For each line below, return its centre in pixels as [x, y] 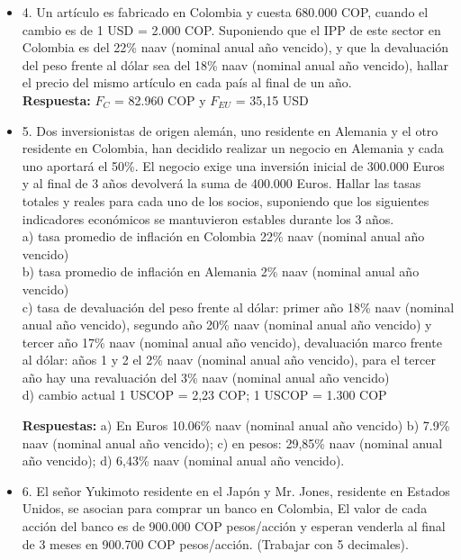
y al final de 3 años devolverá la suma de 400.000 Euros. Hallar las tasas [221, 183]
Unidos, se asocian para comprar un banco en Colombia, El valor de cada [225, 508]
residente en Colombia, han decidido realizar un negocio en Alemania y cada [233, 148]
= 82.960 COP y [160, 99]
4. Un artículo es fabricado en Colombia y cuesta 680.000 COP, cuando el [225, 12]
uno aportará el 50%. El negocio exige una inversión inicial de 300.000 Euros [233, 165]
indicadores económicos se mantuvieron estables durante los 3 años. [208, 218]
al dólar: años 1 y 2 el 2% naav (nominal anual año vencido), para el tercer [229, 360]
